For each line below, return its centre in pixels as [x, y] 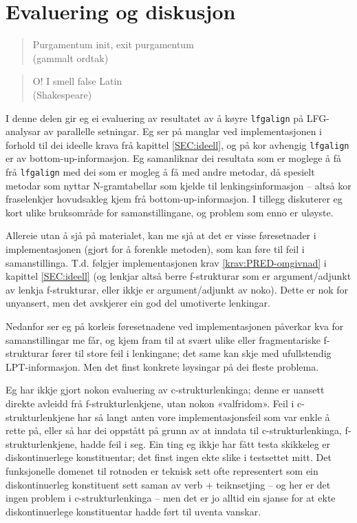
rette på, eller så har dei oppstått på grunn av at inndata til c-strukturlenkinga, [174, 430]
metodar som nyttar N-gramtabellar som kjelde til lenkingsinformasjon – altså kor [178, 185]
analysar [23, 131]
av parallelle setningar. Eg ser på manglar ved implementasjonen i [183, 131]
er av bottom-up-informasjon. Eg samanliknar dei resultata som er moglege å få [173, 158]
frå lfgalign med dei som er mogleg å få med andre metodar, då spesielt [160, 172]
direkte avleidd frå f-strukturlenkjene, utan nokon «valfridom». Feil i [150, 403]
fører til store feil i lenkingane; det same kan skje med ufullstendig [192, 353]
